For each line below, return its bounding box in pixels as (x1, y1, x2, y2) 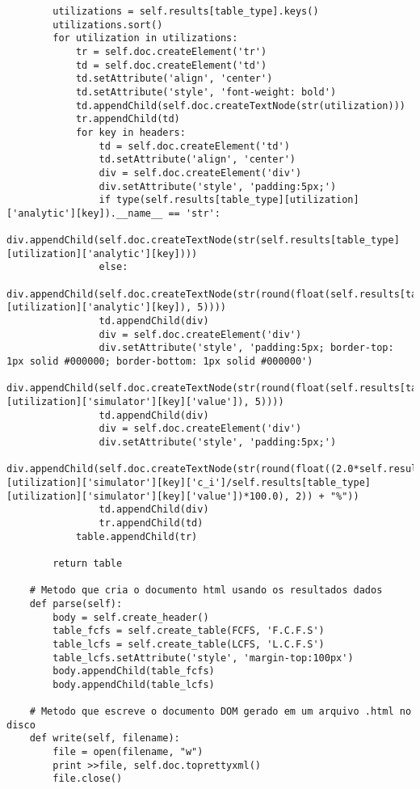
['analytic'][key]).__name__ (6, 207, 163, 219)
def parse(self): (29, 597, 123, 610)
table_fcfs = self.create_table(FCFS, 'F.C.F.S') (52, 625, 325, 637)
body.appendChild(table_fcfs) (52, 665, 215, 677)
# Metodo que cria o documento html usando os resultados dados (29, 584, 383, 597)
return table (52, 557, 123, 569)
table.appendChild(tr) (75, 530, 198, 542)
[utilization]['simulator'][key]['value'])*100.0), (6, 490, 290, 502)
